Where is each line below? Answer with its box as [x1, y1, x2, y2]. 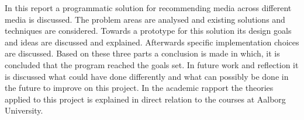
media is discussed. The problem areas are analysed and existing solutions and [5, 13, 285, 25]
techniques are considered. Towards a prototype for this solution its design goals [5, 24, 292, 37]
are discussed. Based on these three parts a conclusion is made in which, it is [5, 47, 280, 59]
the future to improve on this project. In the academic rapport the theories [5, 82, 274, 94]
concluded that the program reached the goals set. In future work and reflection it [5, 58, 299, 70]
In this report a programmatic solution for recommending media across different [5, 2, 292, 13]
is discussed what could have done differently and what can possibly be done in [5, 70, 289, 82]
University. [5, 104, 43, 117]
